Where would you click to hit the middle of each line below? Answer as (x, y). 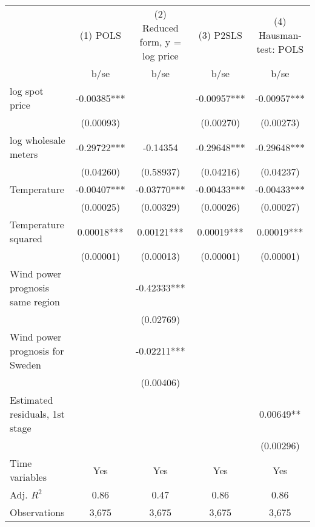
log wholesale (38, 140)
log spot (27, 91)
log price (161, 56)
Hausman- (280, 35)
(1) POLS (100, 35)
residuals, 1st (37, 414)
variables (28, 477)
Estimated (31, 400)
